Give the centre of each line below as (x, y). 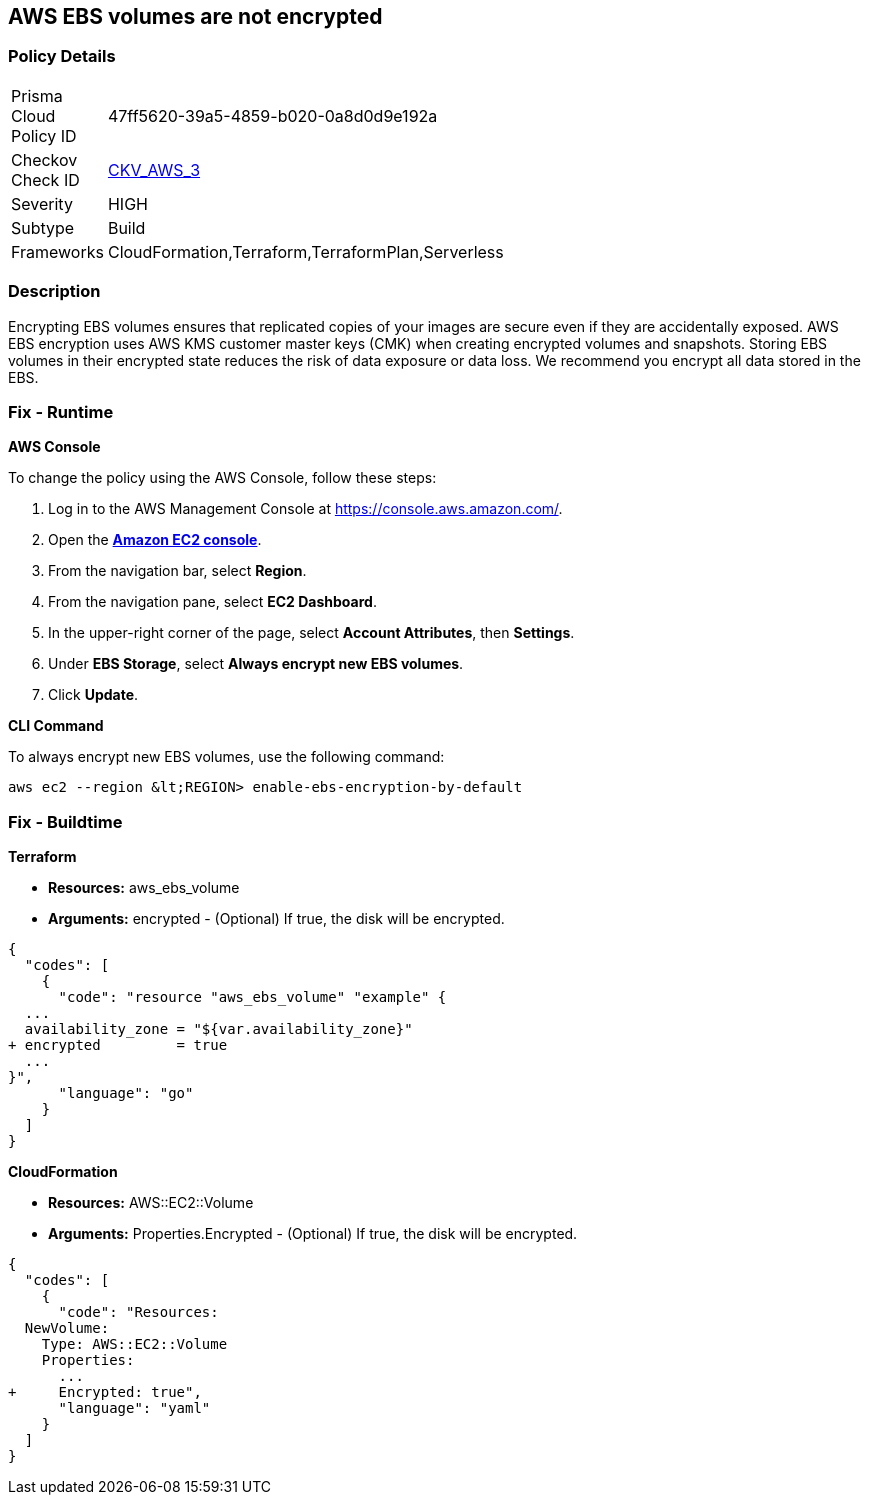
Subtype (43, 227)
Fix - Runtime (61, 411)
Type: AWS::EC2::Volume (134, 1344)
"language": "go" (126, 1093)
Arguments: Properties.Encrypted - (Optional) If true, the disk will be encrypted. (313, 1234)
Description (54, 291)
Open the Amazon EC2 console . (155, 540)
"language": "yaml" (134, 1408)
